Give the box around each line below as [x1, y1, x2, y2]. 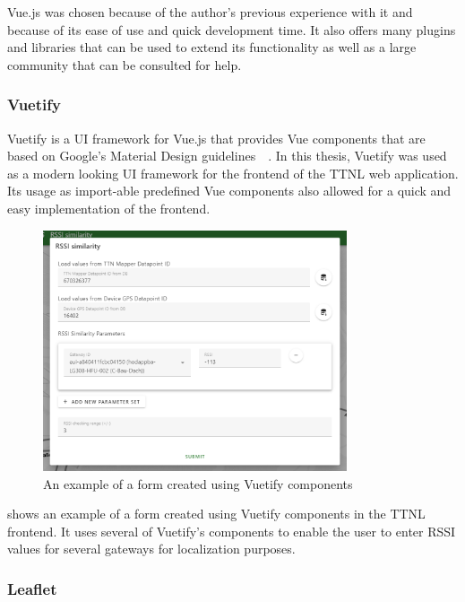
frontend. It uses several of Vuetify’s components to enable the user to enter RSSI [7, 521, 456, 540]
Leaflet [7, 577, 57, 599]
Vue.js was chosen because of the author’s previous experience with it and [7, 3, 413, 21]
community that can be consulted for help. [7, 55, 242, 74]
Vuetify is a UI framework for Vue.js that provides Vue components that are [7, 128, 426, 147]
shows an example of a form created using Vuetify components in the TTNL [7, 504, 426, 523]
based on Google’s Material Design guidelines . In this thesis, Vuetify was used [7, 146, 447, 165]
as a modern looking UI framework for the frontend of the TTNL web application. [7, 163, 459, 182]
